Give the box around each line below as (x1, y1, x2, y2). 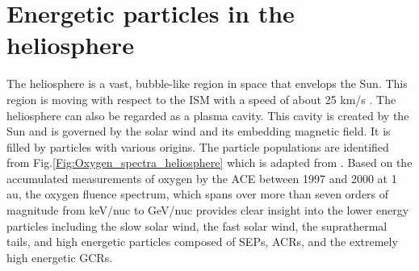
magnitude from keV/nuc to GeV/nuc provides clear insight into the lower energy (6, 202, 409, 219)
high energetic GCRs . (6, 248, 113, 265)
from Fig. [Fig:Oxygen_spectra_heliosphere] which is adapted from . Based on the (6, 154, 413, 171)
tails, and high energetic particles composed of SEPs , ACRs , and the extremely (6, 233, 398, 250)
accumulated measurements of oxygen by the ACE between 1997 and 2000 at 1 (6, 169, 397, 186)
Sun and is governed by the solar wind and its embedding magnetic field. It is (6, 123, 391, 140)
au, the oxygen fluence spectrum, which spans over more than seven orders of (6, 186, 389, 202)
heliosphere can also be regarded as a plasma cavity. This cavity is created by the (6, 106, 409, 123)
